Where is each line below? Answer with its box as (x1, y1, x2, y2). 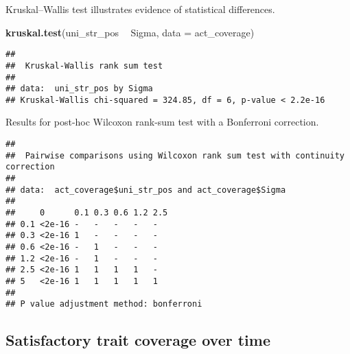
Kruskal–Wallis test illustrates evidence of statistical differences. (5, 2, 275, 16)
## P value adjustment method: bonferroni (5, 299, 202, 309)
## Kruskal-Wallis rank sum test (5, 60, 163, 71)
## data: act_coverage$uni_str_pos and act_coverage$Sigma (5, 185, 286, 195)
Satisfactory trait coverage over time (5, 329, 270, 351)
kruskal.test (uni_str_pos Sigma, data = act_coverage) (5, 25, 255, 39)
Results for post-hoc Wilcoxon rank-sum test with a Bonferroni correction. (5, 115, 319, 129)
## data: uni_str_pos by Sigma (5, 84, 153, 94)
